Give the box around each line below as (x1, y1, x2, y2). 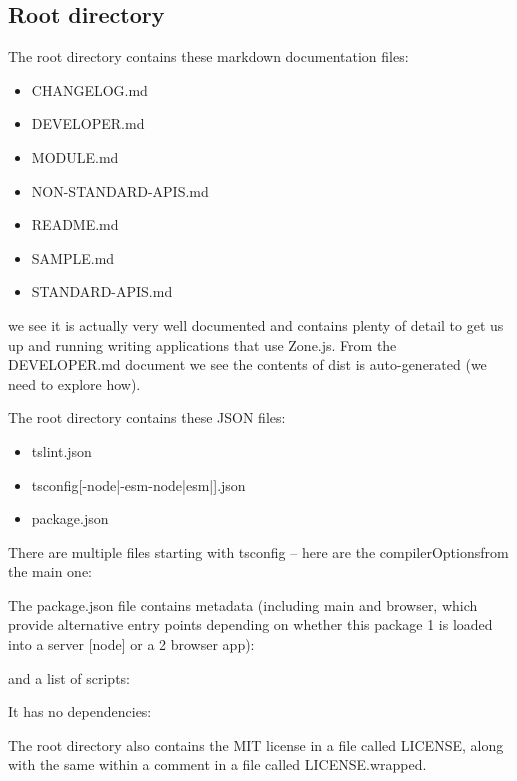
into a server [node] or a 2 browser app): (8, 634, 255, 655)
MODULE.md (31, 146, 119, 167)
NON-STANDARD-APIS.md (31, 180, 209, 201)
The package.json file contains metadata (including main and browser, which (8, 594, 478, 615)
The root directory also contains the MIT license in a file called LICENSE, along (8, 734, 504, 755)
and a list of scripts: (8, 667, 130, 688)
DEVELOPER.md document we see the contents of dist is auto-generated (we (8, 354, 487, 375)
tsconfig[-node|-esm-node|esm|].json (31, 474, 246, 495)
